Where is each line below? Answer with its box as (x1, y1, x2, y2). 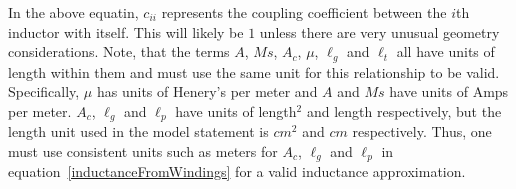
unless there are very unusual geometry (259, 21, 500, 42)
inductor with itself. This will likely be (8, 21, 244, 42)
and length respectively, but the (306, 100, 502, 121)
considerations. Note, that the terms (8, 41, 230, 62)
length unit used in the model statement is (8, 121, 269, 142)
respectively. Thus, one (352, 121, 492, 142)
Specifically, (8, 81, 80, 102)
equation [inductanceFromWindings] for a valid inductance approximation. (8, 161, 466, 182)
